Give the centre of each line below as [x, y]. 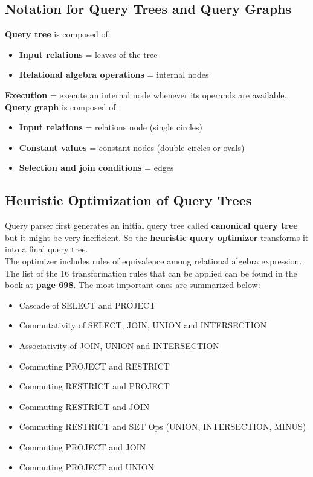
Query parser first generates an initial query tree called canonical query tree [151, 226]
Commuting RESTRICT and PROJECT [94, 386]
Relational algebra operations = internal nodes [114, 75]
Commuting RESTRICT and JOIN [84, 406]
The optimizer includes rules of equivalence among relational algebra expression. [153, 261]
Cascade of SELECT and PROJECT [87, 305]
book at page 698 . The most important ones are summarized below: [133, 285]
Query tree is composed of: [58, 34]
